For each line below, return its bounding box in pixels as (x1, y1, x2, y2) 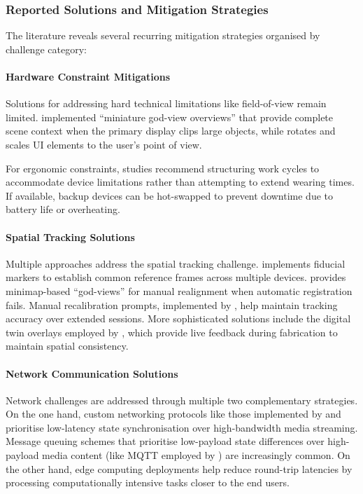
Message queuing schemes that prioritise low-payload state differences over (6, 434, 325, 448)
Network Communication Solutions (6, 366, 178, 380)
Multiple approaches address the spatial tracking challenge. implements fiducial (6, 256, 346, 270)
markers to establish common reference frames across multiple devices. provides (6, 270, 346, 284)
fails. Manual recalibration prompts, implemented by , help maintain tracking (6, 297, 338, 312)
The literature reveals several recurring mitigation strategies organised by (6, 28, 320, 43)
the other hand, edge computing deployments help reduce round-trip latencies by (6, 461, 353, 476)
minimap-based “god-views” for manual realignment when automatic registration (6, 283, 353, 298)
